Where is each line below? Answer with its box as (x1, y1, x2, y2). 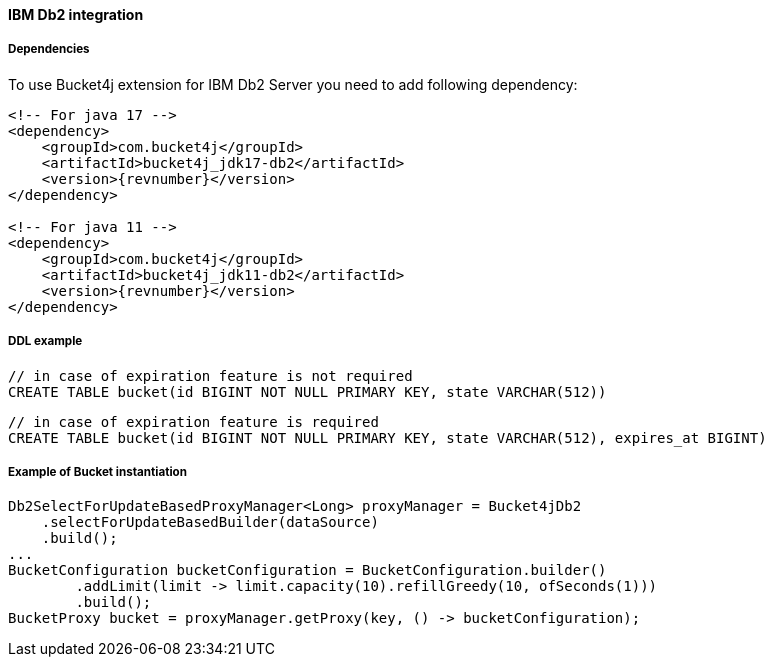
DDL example (8, 334, 83, 349)
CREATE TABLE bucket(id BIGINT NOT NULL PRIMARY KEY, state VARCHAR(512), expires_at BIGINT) (8, 429, 767, 446)
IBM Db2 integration (8, 6, 144, 23)
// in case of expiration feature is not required (8, 367, 413, 384)
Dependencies (8, 42, 90, 57)
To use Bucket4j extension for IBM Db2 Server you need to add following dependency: (8, 75, 578, 93)
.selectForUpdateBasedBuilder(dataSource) (41, 514, 379, 531)
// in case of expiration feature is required (8, 413, 379, 430)
